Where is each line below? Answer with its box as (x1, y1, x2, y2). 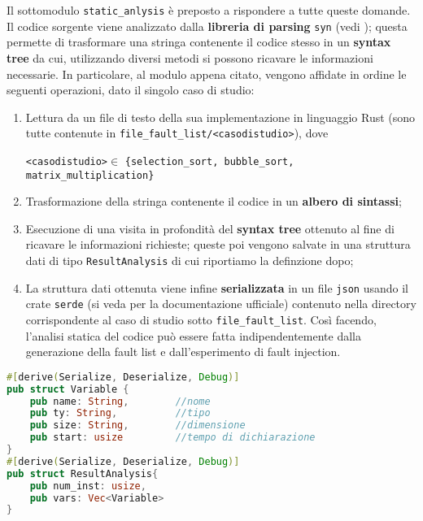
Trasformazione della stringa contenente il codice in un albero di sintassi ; (25, 193, 402, 210)
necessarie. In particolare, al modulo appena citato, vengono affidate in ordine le (7, 65, 407, 82)
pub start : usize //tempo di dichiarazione (29, 432, 316, 444)
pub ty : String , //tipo (29, 407, 211, 419)
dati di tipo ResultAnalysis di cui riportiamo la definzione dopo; (25, 252, 354, 269)
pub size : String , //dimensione (29, 419, 246, 432)
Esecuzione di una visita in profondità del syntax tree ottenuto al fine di (25, 219, 395, 237)
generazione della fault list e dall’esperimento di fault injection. (25, 343, 341, 360)
